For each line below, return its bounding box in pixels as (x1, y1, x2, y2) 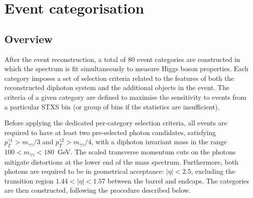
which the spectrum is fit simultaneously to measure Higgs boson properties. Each (4, 63, 249, 74)
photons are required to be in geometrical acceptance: (4, 166, 164, 176)
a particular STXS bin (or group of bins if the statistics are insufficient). (4, 101, 220, 111)
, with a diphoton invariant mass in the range (91, 137, 227, 147)
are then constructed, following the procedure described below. (4, 185, 191, 195)
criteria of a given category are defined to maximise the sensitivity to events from (4, 91, 247, 102)
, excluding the (191, 166, 236, 176)
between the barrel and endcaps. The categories (107, 175, 250, 185)
